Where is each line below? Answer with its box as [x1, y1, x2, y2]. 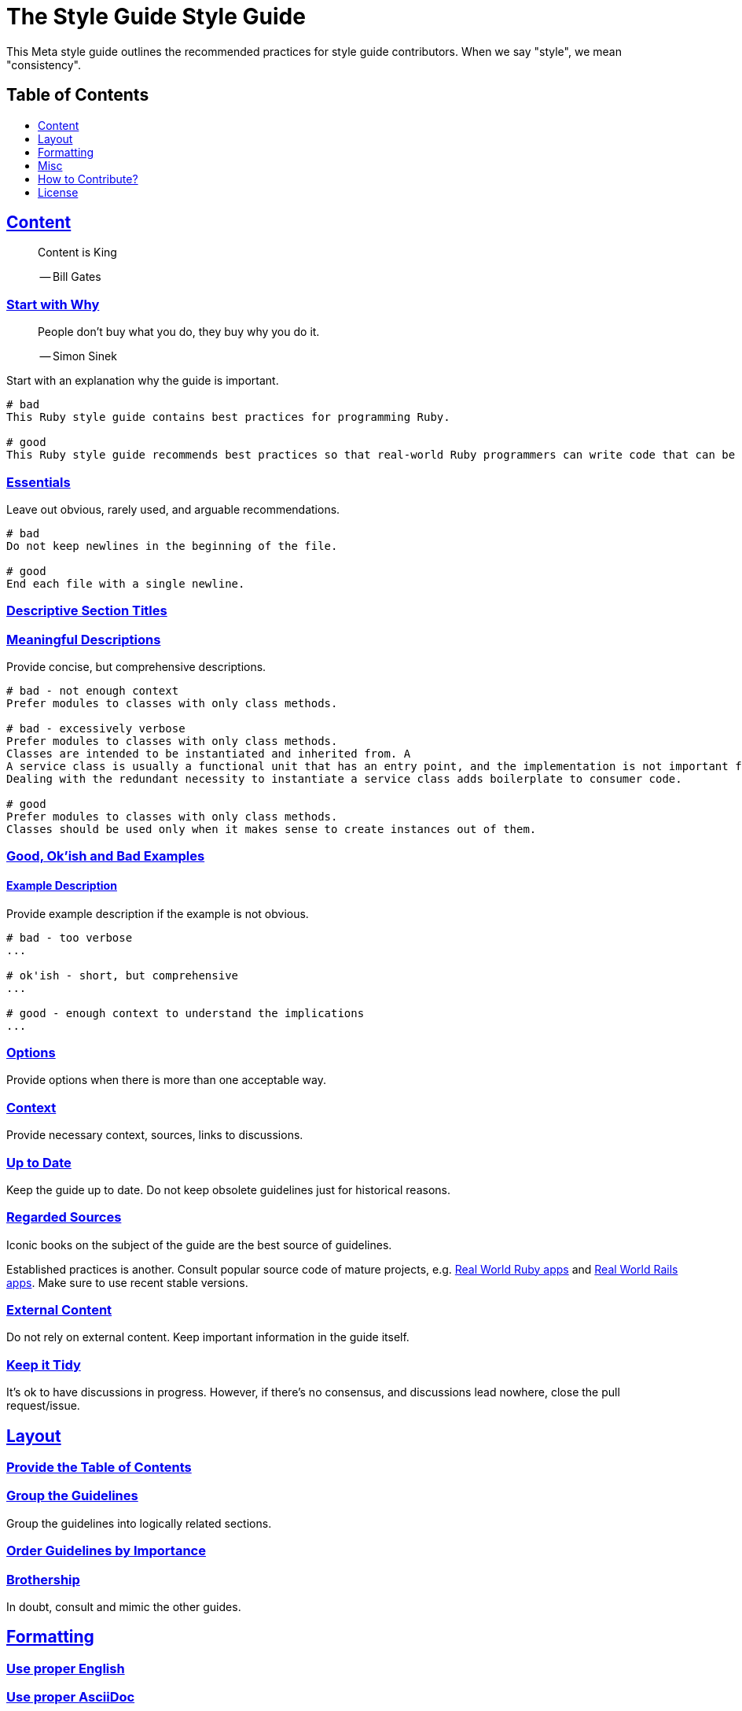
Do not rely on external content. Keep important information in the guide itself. [6, 1330, 410, 1344]
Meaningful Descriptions [6, 631, 161, 647]
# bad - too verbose [6, 931, 133, 944]
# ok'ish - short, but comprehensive [6, 968, 239, 982]
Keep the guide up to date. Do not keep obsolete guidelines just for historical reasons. [6, 1182, 450, 1197]
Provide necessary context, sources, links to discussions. [6, 1128, 303, 1142]
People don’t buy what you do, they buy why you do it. [38, 325, 320, 339]
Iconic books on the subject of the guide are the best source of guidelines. [6, 1237, 392, 1252]
